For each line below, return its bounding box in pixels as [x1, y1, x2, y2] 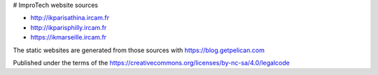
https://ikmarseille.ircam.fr [30, 33, 107, 42]
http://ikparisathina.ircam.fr [30, 14, 110, 22]
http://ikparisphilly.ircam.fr [30, 23, 107, 31]
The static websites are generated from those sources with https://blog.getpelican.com [13, 46, 265, 54]
